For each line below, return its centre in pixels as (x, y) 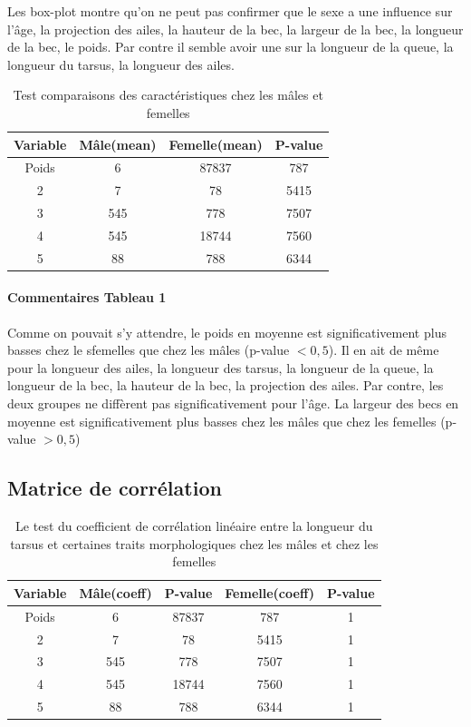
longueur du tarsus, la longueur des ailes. (121, 64)
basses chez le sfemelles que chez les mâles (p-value (149, 350)
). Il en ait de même (384, 350)
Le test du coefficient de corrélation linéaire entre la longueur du (194, 526)
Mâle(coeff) (115, 592)
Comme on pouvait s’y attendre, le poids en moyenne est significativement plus (227, 332)
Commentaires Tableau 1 (87, 297)
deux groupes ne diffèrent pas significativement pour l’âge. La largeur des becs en (233, 403)
